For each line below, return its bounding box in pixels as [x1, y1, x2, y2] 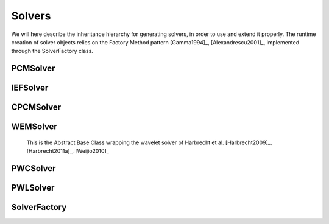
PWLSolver [11, 183, 55, 193]
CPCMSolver [11, 102, 62, 113]
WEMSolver [11, 122, 57, 132]
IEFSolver [11, 83, 49, 93]
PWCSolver [11, 163, 56, 173]
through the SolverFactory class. [11, 47, 94, 55]
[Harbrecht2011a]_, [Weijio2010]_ [26, 147, 109, 155]
